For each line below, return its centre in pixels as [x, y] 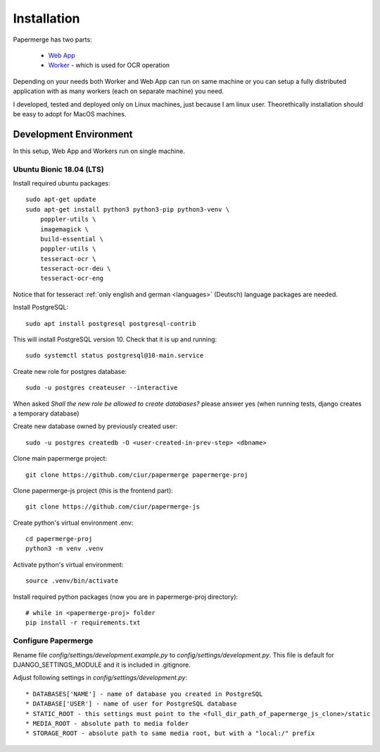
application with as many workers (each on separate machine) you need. [119, 91]
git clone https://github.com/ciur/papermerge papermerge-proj [137, 475]
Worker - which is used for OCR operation [109, 65]
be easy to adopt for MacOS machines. [70, 114]
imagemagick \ [64, 229]
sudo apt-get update [61, 200]
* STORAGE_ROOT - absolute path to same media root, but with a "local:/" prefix [170, 733]
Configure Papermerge [53, 641]
